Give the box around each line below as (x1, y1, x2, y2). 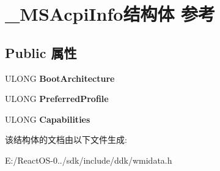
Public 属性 (5, 43, 77, 62)
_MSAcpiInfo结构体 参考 (5, 1, 216, 26)
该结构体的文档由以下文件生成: (5, 133, 127, 146)
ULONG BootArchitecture (5, 71, 115, 84)
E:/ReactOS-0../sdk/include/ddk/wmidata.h (5, 153, 172, 166)
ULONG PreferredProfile (5, 92, 109, 105)
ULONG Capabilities (5, 112, 90, 125)
